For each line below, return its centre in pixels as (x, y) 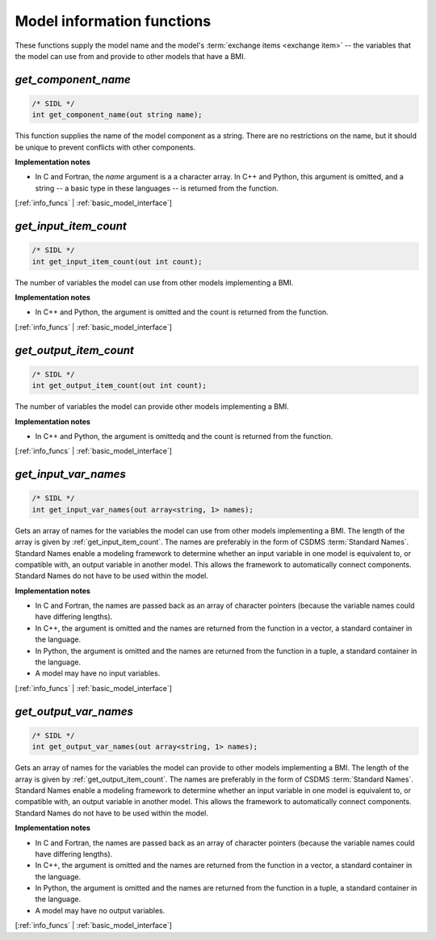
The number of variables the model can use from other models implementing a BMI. (154, 282)
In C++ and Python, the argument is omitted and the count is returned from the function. (182, 312)
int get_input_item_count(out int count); (117, 261)
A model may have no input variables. (98, 673)
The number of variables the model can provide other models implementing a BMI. (152, 407)
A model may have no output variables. (100, 910)
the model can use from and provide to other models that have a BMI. (130, 56)
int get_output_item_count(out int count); (119, 386)
